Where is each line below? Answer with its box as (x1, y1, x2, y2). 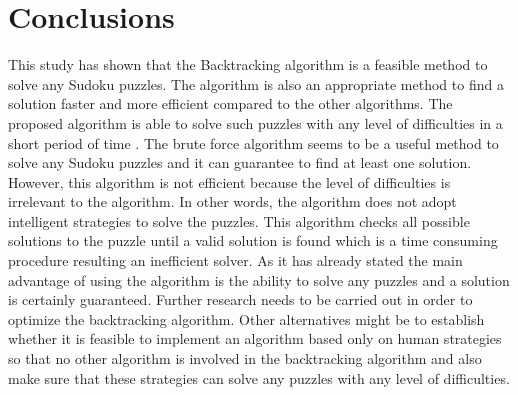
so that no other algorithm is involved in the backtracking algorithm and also (8, 348, 482, 369)
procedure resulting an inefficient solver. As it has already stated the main (8, 250, 463, 271)
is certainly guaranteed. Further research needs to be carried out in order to (8, 289, 473, 310)
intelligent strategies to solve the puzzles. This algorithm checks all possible (8, 210, 470, 231)
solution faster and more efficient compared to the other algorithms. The (8, 93, 453, 114)
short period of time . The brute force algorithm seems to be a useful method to (8, 132, 499, 153)
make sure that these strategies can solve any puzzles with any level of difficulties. (8, 367, 510, 388)
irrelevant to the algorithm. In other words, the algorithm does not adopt (8, 191, 457, 212)
